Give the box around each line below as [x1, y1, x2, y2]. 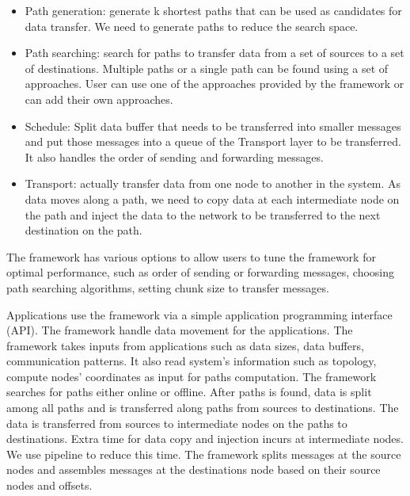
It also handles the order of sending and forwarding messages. [25, 148, 324, 165]
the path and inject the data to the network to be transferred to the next [25, 206, 381, 223]
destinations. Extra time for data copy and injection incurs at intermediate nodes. [6, 430, 404, 447]
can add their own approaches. [25, 90, 173, 107]
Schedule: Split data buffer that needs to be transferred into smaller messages [25, 117, 401, 134]
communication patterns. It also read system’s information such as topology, [6, 353, 377, 369]
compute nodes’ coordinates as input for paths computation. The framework [6, 368, 377, 384]
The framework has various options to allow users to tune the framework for [6, 248, 376, 265]
